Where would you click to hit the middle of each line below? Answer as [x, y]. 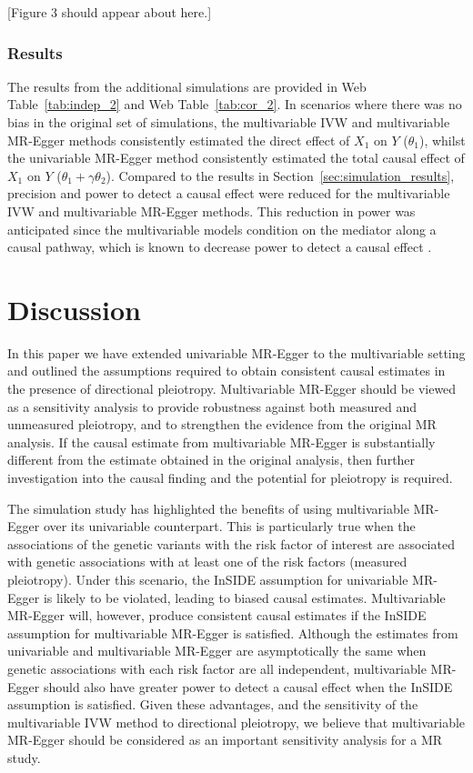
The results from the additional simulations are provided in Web [187, 86]
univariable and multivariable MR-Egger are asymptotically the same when [217, 651]
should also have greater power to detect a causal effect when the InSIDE [248, 686]
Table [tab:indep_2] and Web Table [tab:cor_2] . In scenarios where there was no [235, 104]
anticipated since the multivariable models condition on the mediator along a [222, 229]
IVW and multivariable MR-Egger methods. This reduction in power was [211, 211]
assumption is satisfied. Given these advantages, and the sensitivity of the [213, 704]
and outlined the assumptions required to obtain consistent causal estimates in [226, 371]
